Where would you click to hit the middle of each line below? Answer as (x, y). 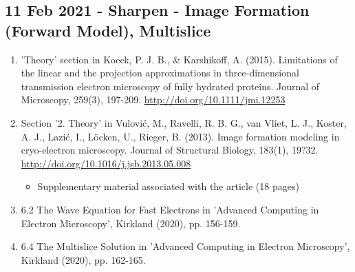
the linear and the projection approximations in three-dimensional (160, 73)
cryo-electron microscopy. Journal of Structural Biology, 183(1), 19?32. (170, 150)
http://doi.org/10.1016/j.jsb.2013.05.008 (106, 163)
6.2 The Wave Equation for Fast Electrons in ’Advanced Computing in (170, 209)
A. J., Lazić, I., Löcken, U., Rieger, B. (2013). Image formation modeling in (180, 136)
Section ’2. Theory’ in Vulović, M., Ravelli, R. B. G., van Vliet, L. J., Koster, (184, 122)
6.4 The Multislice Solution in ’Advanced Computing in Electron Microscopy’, (185, 246)
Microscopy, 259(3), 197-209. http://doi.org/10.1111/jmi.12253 (153, 100)
